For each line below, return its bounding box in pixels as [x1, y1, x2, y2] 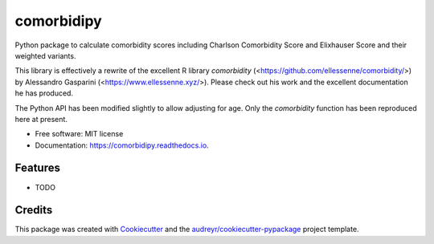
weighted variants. [14, 51, 76, 60]
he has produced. [14, 88, 74, 98]
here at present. [14, 114, 68, 124]
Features [14, 161, 60, 175]
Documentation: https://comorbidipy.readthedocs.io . [35, 140, 209, 150]
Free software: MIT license [35, 129, 124, 139]
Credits [14, 203, 53, 217]
